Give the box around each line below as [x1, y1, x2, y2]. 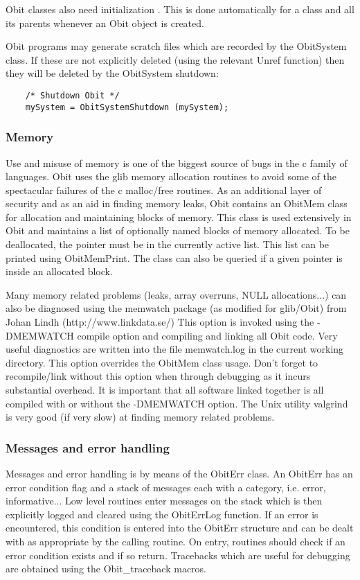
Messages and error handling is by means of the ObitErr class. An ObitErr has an [6, 466, 353, 480]
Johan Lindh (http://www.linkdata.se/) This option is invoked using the [6, 315, 314, 329]
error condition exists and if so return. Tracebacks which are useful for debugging [6, 547, 350, 562]
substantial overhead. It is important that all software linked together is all [6, 383, 324, 396]
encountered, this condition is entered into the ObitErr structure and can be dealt [6, 520, 354, 535]
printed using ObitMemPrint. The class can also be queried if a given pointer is [6, 250, 343, 265]
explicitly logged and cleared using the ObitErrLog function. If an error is [6, 507, 318, 521]
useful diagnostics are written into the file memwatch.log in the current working [6, 342, 344, 356]
